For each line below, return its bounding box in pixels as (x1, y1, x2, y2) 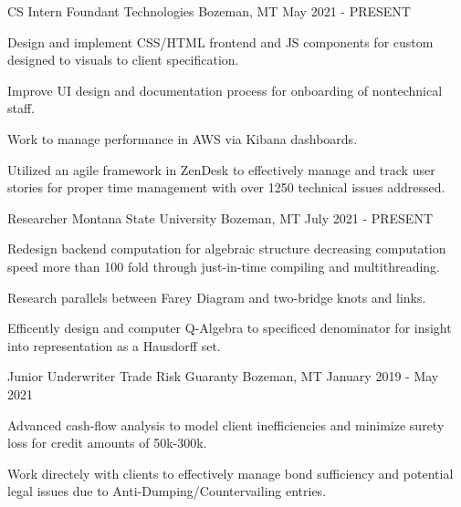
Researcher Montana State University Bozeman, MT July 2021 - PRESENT (7, 208, 434, 227)
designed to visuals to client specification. (7, 50, 239, 69)
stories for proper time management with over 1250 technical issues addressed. (7, 178, 445, 197)
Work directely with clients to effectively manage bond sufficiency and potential (7, 463, 454, 482)
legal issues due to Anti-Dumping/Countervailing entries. (7, 481, 327, 501)
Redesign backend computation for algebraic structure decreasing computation (7, 239, 446, 258)
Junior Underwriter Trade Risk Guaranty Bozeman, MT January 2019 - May (7, 367, 439, 386)
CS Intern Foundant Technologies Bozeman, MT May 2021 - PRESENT (7, 2, 411, 20)
